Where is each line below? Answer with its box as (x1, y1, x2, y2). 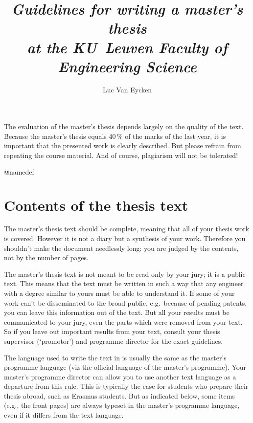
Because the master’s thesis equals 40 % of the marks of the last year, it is (4, 131, 226, 141)
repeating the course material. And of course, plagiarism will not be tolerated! (4, 150, 238, 160)
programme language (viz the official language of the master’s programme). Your (4, 362, 247, 372)
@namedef (4, 166, 34, 177)
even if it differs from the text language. (4, 410, 124, 420)
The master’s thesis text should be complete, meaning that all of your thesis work (4, 223, 250, 234)
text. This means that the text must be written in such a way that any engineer (4, 278, 244, 289)
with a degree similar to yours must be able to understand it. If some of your (4, 288, 235, 298)
